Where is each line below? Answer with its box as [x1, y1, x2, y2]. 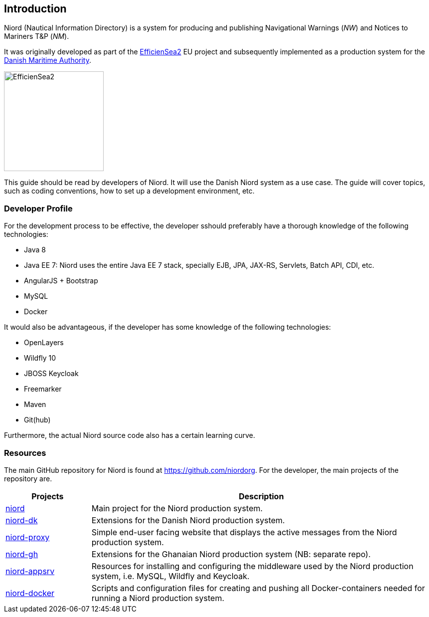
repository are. [4, 474, 52, 483]
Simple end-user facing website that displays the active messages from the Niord [91, 527, 397, 537]
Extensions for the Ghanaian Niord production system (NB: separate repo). [91, 549, 371, 559]
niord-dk [5, 515, 38, 525]
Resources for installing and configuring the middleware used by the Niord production [91, 561, 414, 571]
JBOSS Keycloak [24, 369, 79, 378]
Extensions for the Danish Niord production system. [91, 515, 285, 525]
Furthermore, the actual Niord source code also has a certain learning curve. [4, 431, 255, 440]
